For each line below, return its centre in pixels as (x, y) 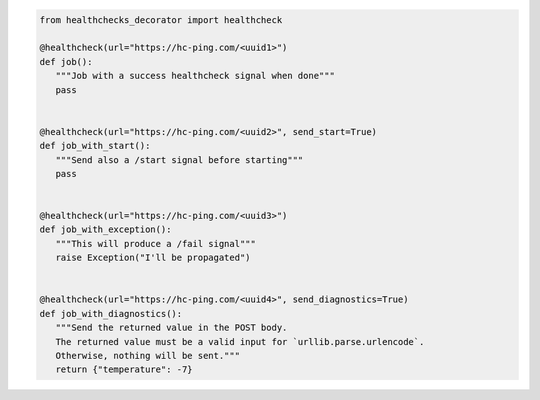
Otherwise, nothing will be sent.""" (147, 355)
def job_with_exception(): (105, 229)
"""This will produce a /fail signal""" (156, 243)
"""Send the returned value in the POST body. (171, 328)
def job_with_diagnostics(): (111, 313)
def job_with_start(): (95, 146)
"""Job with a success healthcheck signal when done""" (195, 76)
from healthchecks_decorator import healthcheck (161, 19)
